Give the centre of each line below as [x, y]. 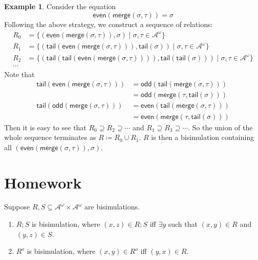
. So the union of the [220, 127]
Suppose [17, 207]
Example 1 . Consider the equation [60, 6]
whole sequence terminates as [50, 137]
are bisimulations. [112, 207]
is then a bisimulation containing [203, 137]
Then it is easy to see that [45, 127]
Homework [43, 182]
